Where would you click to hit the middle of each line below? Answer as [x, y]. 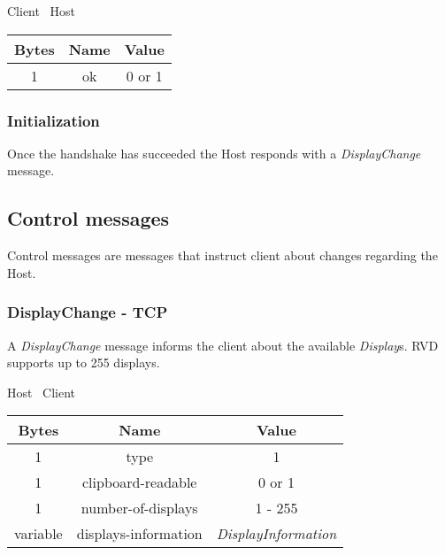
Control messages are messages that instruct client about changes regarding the [222, 255]
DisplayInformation [276, 534]
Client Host [42, 11]
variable [38, 534]
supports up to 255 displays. [84, 362]
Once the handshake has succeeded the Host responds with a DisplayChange [214, 153]
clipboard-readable [140, 482]
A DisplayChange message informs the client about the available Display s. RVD [223, 345]
